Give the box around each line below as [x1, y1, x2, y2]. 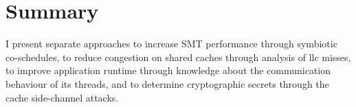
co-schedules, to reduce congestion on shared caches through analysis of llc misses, [5, 49, 351, 64]
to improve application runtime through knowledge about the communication [5, 63, 331, 78]
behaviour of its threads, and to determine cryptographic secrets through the [5, 76, 329, 91]
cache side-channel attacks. [5, 90, 119, 104]
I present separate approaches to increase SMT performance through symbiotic [5, 36, 337, 51]
